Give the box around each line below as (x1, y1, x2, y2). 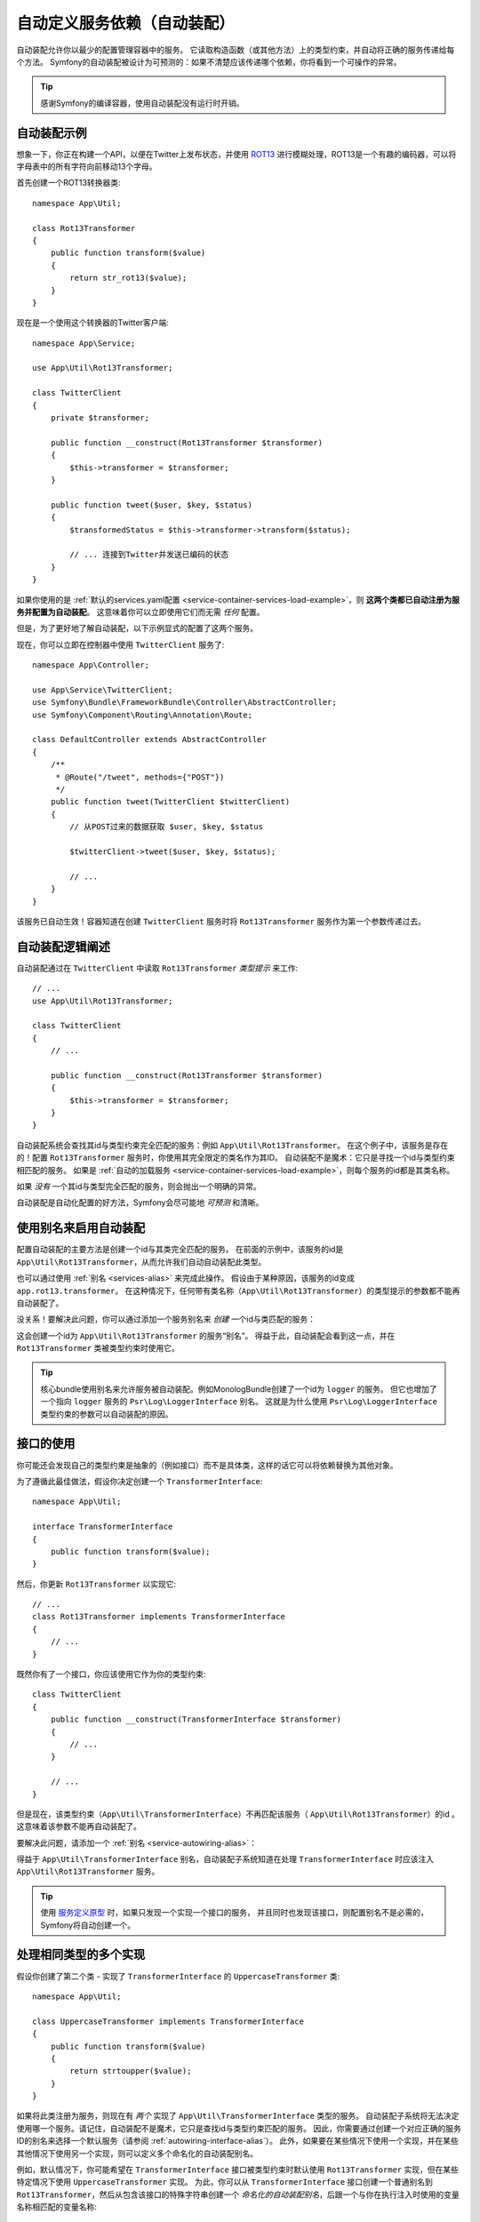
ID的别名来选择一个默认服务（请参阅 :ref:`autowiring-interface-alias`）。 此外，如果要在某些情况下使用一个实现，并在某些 (16, 2136, 459, 2146)
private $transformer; (50, 413, 150, 423)
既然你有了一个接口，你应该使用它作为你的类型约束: (16, 1669, 206, 1680)
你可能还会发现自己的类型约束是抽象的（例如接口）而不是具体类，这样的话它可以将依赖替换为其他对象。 (16, 1459, 398, 1470)
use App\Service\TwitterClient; (32, 684, 173, 695)
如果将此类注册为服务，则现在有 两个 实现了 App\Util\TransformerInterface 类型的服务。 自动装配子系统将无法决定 (16, 2111, 460, 2122)
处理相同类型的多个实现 (16, 1947, 146, 1962)
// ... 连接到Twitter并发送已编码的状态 (69, 549, 229, 560)
